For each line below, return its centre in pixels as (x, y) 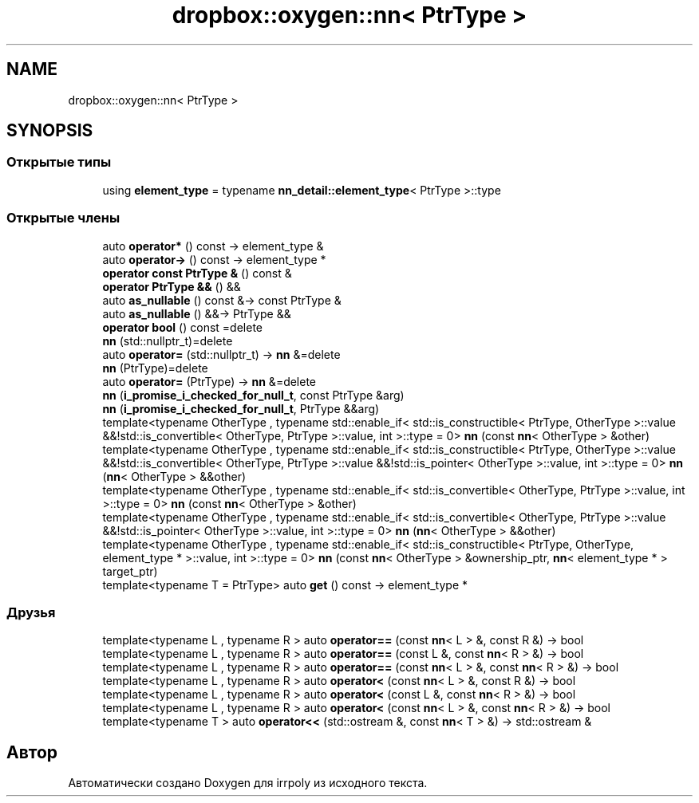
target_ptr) (130, 571)
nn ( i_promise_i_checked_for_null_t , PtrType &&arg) (241, 408)
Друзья (31, 612)
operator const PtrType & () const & (197, 273)
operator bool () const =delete (182, 327)
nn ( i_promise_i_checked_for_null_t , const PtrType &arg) (253, 395)
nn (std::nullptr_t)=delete (168, 340)
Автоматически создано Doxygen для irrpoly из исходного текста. (248, 783)
